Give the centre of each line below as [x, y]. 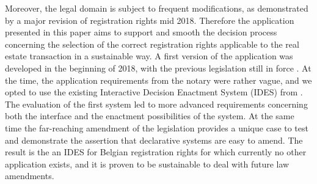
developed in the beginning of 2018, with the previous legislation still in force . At [158, 68]
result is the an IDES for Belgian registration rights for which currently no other [156, 152]
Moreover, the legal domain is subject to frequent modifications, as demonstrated [157, 8]
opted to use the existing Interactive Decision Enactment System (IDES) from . [154, 92]
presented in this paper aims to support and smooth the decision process [141, 32]
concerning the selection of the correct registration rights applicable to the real [152, 44]
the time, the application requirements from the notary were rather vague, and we [158, 80]
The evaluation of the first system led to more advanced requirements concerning [156, 104]
